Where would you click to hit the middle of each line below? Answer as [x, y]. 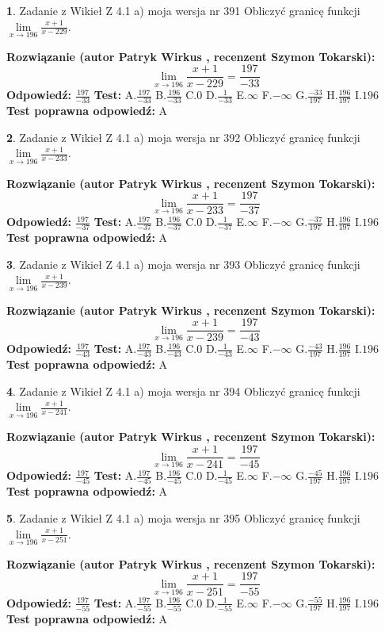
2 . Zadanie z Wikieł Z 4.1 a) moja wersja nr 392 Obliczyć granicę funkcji [183, 137]
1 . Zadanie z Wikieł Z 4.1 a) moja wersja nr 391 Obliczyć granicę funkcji [183, 10]
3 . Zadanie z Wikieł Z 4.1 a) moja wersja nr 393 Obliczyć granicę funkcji [183, 264]
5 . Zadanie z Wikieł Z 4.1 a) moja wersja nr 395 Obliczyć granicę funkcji [183, 518]
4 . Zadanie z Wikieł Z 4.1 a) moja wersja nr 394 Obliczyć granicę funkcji [183, 391]
